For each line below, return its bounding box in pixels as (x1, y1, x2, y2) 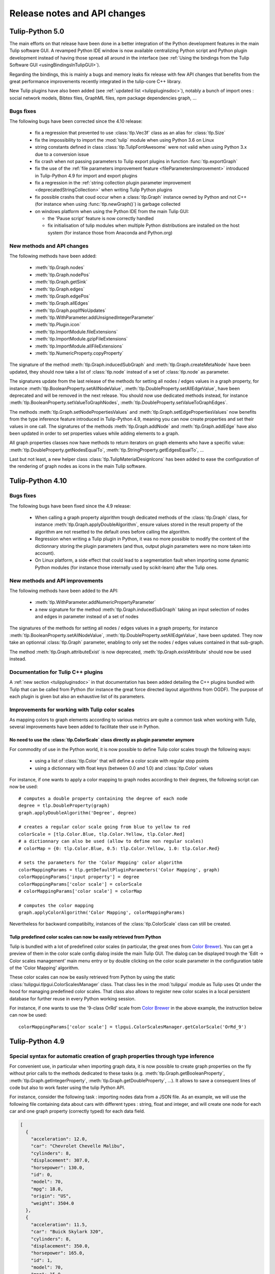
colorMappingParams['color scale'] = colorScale (18, 881, 142, 887)
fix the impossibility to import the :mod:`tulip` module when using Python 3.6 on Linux (35, 137, 214, 143)
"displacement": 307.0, (31, 1157, 90, 1163)
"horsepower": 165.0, (31, 1250, 85, 1256)
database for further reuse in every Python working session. (9, 995, 136, 1001)
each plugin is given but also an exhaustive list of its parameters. (9, 693, 145, 699)
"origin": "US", (31, 1193, 71, 1199)
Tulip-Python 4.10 (9, 476, 67, 485)
